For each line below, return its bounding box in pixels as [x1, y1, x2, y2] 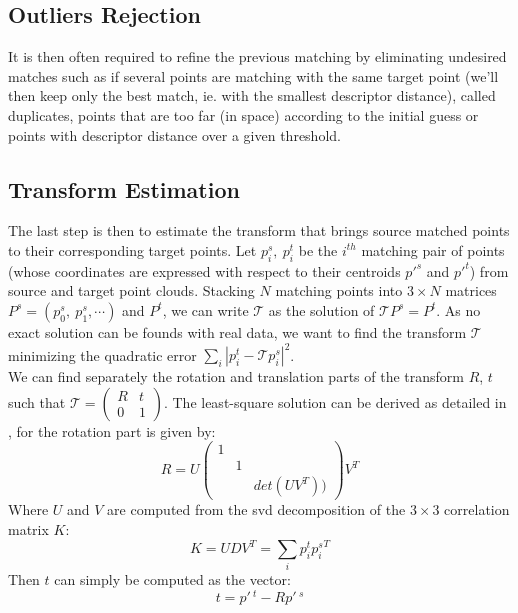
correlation [444, 499, 510, 520]
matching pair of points [361, 239, 505, 260]
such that [8, 391, 66, 412]
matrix [8, 518, 49, 539]
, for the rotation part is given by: [8, 420, 216, 441]
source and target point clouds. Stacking [8, 280, 255, 301]
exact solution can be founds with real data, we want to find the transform [8, 321, 467, 342]
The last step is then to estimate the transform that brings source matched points [8, 220, 510, 241]
